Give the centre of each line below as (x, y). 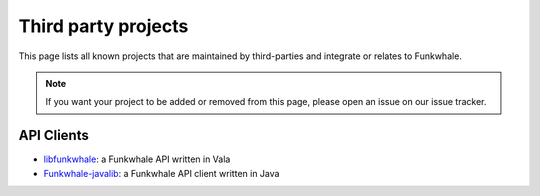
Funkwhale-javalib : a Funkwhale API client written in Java (161, 173)
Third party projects (103, 26)
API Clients (53, 135)
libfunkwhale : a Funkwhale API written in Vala (137, 159)
